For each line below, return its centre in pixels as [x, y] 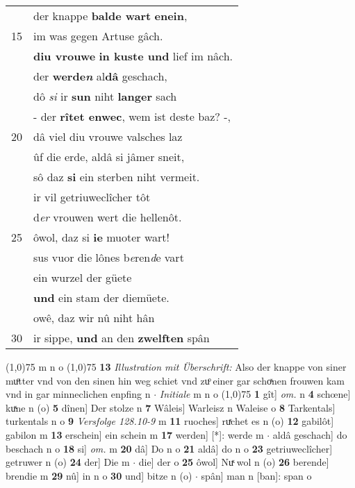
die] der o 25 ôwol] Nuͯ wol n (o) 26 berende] [234, 462]
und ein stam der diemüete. [101, 297]
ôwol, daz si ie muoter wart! [101, 237]
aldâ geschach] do [310, 434]
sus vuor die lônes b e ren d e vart [109, 257]
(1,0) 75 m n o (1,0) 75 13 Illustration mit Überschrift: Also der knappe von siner [176, 367]
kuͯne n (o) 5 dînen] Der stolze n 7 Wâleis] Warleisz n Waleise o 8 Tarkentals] [171, 407]
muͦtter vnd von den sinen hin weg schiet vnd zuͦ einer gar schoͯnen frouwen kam [175, 380]
